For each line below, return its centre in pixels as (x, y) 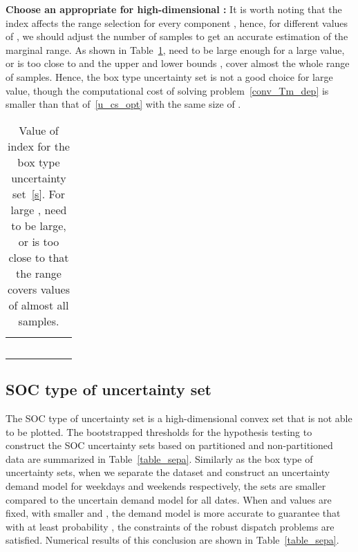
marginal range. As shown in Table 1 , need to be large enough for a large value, (175, 49)
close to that (39, 257)
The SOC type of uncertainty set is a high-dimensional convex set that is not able (179, 418)
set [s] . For (38, 193)
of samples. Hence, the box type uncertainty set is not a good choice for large (169, 76)
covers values (39, 289)
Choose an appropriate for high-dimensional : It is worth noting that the (174, 9)
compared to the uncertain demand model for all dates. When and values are (169, 499)
